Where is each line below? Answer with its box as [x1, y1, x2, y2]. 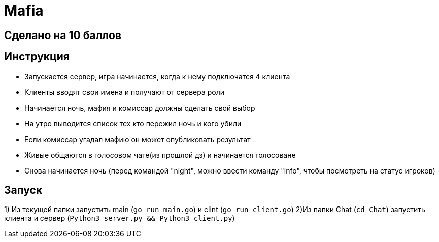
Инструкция [4, 50, 70, 63]
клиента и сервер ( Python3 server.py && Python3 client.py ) [4, 214, 235, 223]
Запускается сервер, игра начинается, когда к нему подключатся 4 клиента [24, 72, 290, 81]
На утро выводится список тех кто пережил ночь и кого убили [24, 119, 242, 128]
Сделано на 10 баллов [4, 28, 122, 42]
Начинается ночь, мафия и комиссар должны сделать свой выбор [24, 103, 255, 112]
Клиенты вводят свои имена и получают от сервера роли [24, 87, 225, 96]
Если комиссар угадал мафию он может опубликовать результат [24, 134, 251, 144]
